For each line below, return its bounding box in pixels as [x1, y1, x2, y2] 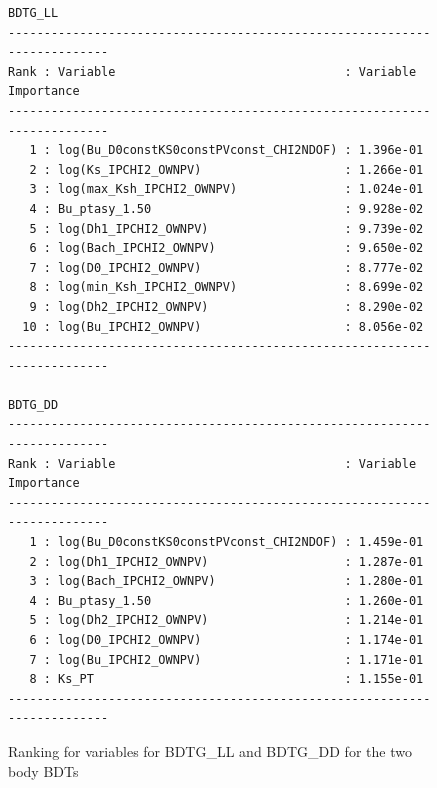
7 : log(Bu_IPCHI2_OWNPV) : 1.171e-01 [29, 652, 424, 667]
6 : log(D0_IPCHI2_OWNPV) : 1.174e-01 [29, 633, 424, 647]
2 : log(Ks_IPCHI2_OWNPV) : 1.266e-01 [29, 162, 424, 177]
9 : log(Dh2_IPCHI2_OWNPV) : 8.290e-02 [29, 299, 424, 314]
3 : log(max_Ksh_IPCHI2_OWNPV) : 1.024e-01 [29, 182, 424, 197]
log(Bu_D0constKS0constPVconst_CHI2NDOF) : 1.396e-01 [58, 143, 424, 158]
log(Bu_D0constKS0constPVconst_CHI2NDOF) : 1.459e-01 [58, 535, 424, 550]
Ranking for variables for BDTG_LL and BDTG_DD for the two [8, 740, 412, 761]
